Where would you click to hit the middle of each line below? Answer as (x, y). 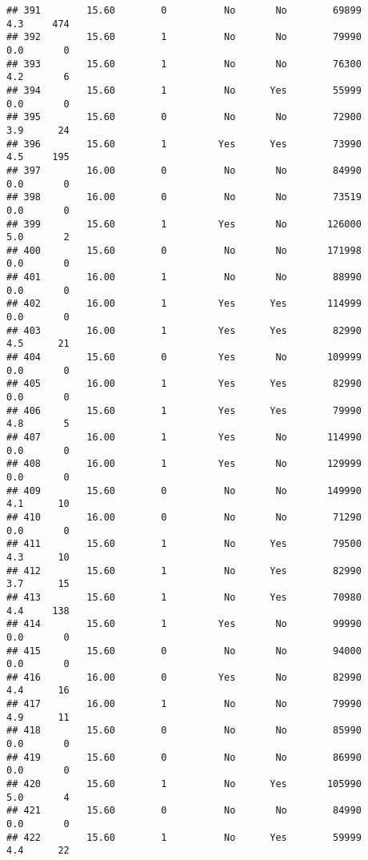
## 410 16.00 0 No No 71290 (184, 517)
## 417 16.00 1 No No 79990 (184, 704)
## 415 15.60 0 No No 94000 (184, 651)
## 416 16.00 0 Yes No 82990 (184, 677)
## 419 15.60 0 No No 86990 (184, 757)
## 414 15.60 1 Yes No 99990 (184, 624)
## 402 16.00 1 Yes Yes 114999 (184, 304)
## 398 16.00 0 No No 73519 (184, 197)
